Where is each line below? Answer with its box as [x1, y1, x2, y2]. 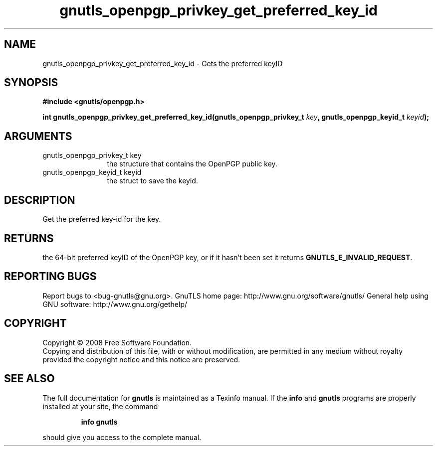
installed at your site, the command [42, 402, 158, 411]
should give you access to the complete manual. [42, 433, 202, 442]
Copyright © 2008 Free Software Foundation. [42, 338, 192, 347]
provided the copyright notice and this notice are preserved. [42, 355, 240, 364]
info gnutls [81, 417, 118, 426]
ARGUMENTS [4, 130, 72, 143]
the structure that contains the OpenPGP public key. [107, 159, 277, 168]
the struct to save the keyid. [107, 176, 198, 185]
